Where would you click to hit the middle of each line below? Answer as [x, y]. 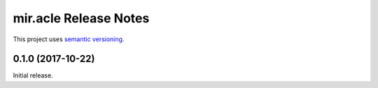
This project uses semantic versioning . [69, 39]
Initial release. [33, 75]
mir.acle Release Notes [81, 18]
